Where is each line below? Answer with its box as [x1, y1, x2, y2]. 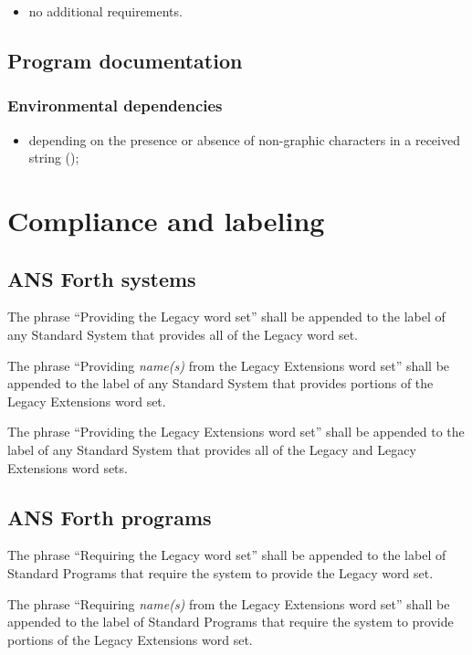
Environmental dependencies [7, 94, 223, 117]
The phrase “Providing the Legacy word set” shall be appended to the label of [7, 307, 446, 326]
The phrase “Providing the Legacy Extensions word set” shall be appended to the [7, 422, 465, 441]
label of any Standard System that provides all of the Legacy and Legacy [7, 439, 416, 459]
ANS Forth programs [7, 502, 212, 531]
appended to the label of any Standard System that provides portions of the [7, 374, 434, 393]
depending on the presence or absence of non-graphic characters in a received [28, 130, 460, 149]
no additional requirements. [28, 2, 183, 20]
